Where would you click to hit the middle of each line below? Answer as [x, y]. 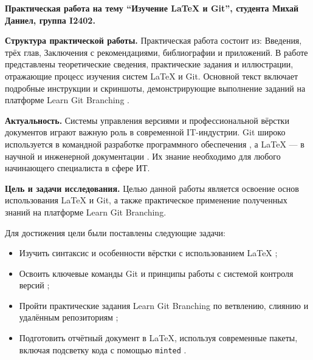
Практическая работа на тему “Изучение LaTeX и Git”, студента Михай [152, 8]
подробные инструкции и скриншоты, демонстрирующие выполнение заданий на [155, 88]
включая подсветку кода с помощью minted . [103, 349]
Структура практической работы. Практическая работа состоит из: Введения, [153, 40]
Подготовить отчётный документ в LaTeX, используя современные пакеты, [158, 338]
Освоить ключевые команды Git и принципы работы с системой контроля [156, 273]
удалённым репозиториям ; [69, 317]
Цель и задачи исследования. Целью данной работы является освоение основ [152, 188]
